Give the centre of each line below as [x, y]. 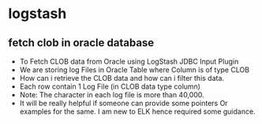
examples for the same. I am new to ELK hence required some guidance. [137, 111]
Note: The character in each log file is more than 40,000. [112, 95]
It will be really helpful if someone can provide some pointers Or [124, 103]
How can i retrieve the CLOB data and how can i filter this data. [122, 78]
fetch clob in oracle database [81, 43]
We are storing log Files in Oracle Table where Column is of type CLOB [135, 70]
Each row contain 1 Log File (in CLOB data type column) [110, 86]
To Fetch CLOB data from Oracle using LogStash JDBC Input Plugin [129, 61]
